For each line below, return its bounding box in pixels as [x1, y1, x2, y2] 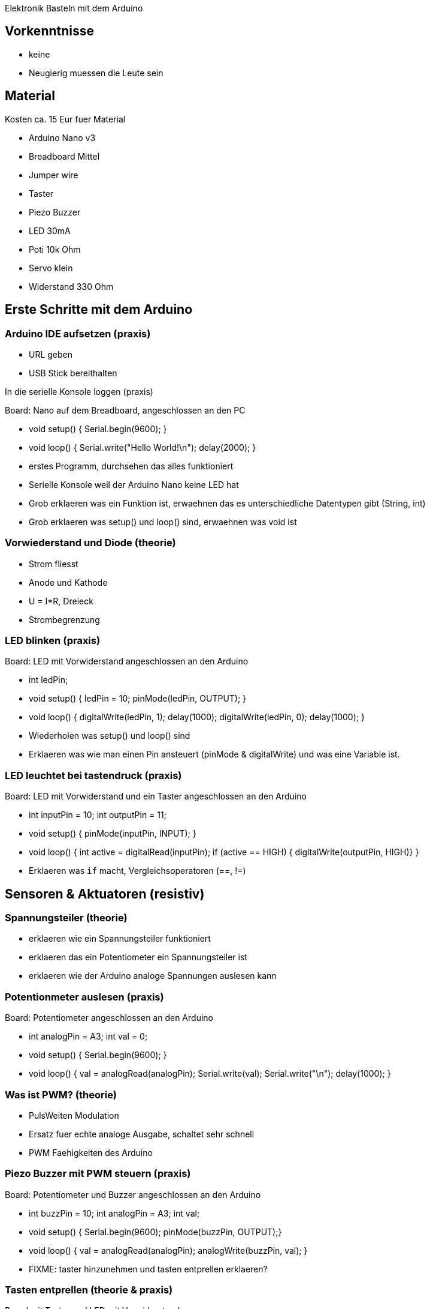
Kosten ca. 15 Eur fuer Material [5, 113, 126, 124]
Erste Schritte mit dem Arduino [5, 302, 193, 317]
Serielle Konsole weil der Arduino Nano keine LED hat [29, 479, 239, 490]
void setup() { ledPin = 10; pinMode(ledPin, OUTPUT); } [29, 693, 247, 704]
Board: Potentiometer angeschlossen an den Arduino [5, 1013, 213, 1023]
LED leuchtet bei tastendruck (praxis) [5, 769, 182, 781]
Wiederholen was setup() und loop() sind [29, 730, 190, 741]
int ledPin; [29, 675, 68, 685]
